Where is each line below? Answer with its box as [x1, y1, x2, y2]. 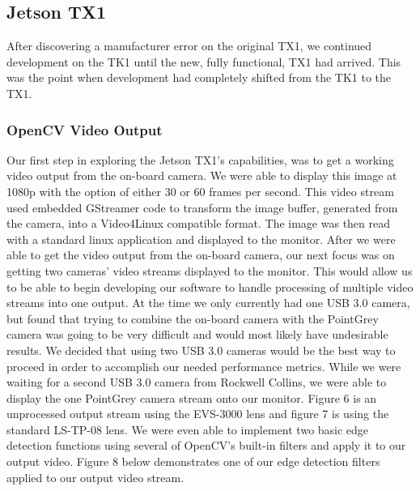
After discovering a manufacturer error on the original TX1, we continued [6, 37, 372, 54]
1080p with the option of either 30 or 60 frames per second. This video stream [6, 182, 394, 199]
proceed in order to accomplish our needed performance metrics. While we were [6, 357, 401, 374]
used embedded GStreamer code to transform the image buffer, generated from [6, 199, 398, 216]
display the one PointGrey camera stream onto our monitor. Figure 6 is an [6, 389, 377, 406]
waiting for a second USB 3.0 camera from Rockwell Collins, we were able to [6, 374, 387, 391]
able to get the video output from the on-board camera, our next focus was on [6, 246, 395, 263]
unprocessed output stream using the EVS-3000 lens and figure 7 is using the [6, 405, 389, 422]
